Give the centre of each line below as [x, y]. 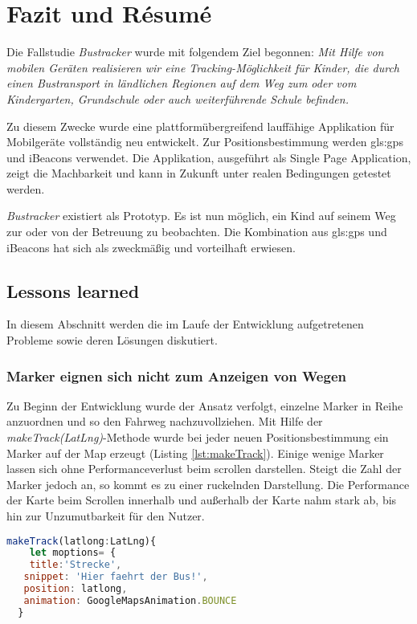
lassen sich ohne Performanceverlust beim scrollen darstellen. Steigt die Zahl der [204, 469]
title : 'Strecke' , [76, 565]
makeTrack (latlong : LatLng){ [82, 541]
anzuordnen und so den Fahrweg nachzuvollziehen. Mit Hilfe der [165, 421]
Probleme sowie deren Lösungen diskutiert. [112, 340]
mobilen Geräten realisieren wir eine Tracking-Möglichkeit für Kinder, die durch [203, 67]
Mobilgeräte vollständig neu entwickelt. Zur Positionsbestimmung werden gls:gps [205, 142]
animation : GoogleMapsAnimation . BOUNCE [130, 600]
